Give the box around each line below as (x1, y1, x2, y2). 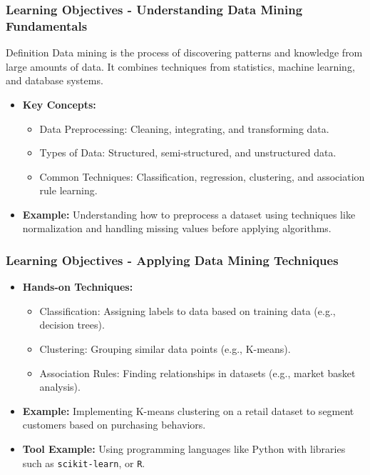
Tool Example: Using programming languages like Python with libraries (22, 441, 346, 456)
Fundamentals (6, 16, 88, 34)
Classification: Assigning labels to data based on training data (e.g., (39, 303, 336, 318)
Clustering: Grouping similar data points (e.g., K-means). (39, 341, 291, 356)
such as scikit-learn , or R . (22, 455, 145, 470)
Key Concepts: (22, 96, 96, 111)
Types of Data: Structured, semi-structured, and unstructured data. (39, 145, 336, 160)
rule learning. (39, 183, 98, 198)
